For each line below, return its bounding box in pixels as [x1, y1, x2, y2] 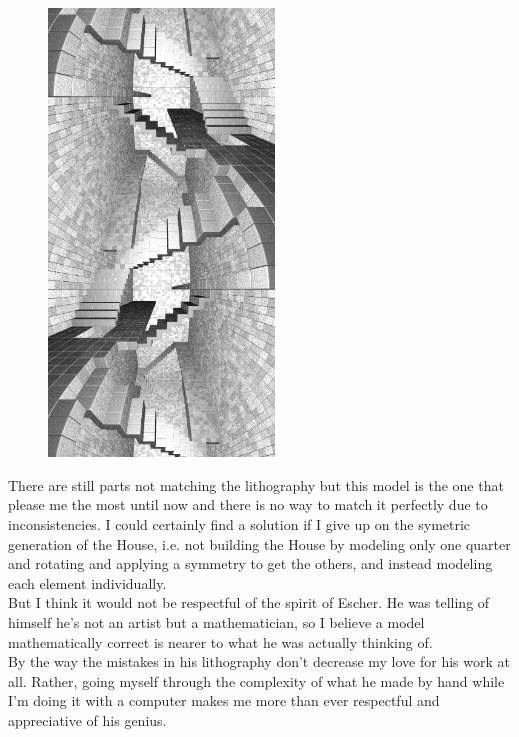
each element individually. [8, 572, 167, 593]
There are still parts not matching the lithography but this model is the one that [8, 474, 504, 495]
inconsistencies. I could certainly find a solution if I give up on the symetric [8, 514, 471, 535]
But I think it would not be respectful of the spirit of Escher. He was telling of [8, 592, 490, 613]
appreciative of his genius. [8, 710, 167, 731]
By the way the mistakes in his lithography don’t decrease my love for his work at [8, 651, 510, 672]
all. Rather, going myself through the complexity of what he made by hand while [8, 670, 505, 691]
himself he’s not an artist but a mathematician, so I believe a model [8, 612, 425, 633]
